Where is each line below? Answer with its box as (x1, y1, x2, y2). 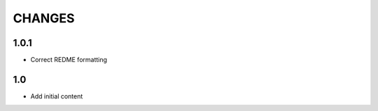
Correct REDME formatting (30, 56, 108, 64)
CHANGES (13, 10, 75, 26)
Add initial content (30, 91, 83, 101)
